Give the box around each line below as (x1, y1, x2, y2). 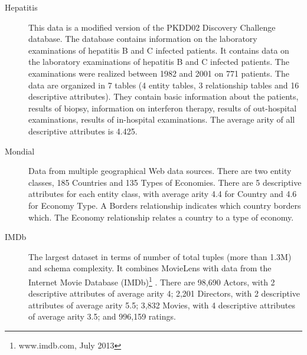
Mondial (5, 144, 35, 157)
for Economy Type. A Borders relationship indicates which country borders (28, 199, 301, 211)
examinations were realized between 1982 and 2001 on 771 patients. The (28, 67, 289, 79)
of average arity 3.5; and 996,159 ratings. (28, 310, 176, 323)
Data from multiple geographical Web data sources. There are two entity (28, 165, 292, 177)
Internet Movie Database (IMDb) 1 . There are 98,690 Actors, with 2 (28, 274, 275, 288)
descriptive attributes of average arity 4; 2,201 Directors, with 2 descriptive (28, 287, 301, 300)
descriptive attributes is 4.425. (28, 124, 138, 137)
